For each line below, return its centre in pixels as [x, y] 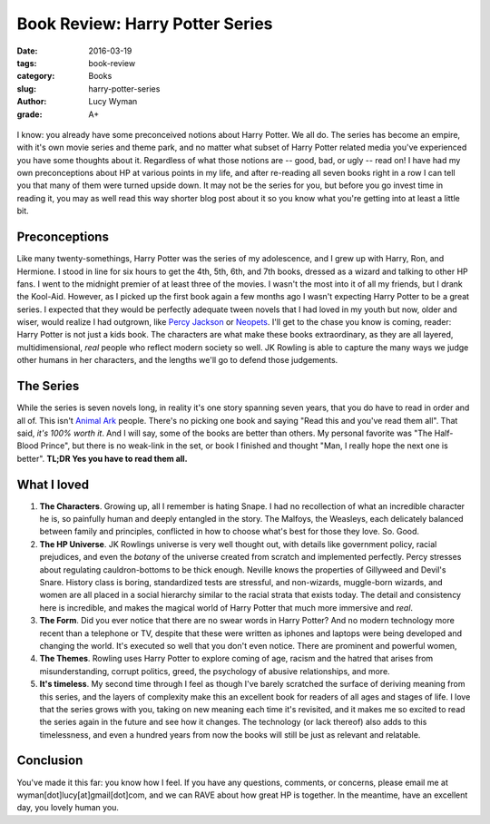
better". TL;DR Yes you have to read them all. [102, 458]
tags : [27, 63]
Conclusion [50, 761]
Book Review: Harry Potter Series [145, 24]
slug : [26, 88]
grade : [29, 114]
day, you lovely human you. [68, 808]
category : [36, 76]
